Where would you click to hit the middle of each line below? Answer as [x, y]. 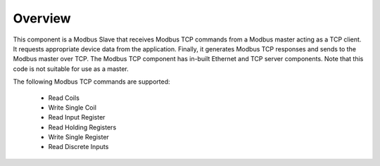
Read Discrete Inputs [78, 147]
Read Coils [64, 98]
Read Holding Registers [82, 127]
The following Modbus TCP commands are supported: [91, 82]
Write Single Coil [72, 107]
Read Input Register [77, 117]
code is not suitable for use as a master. [71, 69]
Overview [42, 18]
